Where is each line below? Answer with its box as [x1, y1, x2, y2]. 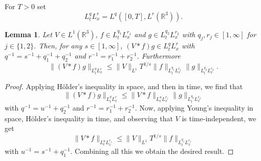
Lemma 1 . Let [5, 29, 52, 39]
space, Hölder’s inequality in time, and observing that [5, 113, 173, 123]
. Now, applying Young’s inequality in [135, 102, 253, 113]
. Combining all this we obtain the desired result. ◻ [70, 146, 234, 156]
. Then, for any [34, 40, 82, 51]
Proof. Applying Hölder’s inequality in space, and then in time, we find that [5, 81, 243, 92]
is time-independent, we [182, 113, 256, 123]
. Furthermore [137, 50, 181, 61]
